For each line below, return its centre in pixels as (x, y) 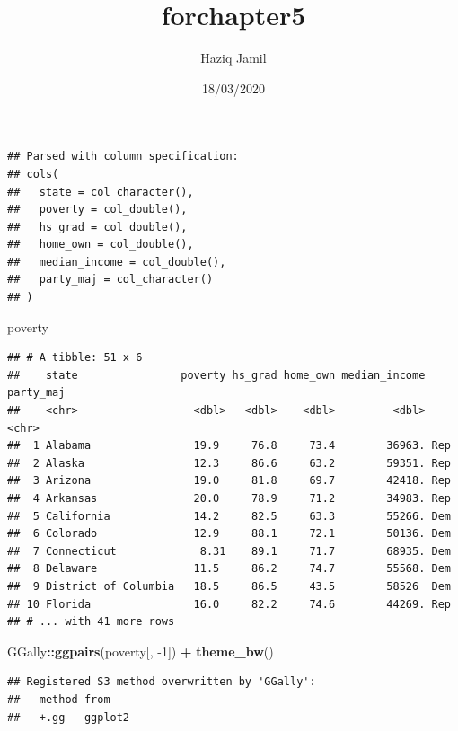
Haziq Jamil (233, 58)
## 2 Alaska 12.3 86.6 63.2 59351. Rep (229, 463)
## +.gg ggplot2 (69, 717)
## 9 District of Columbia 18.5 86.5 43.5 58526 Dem (229, 586)
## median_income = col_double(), (117, 262)
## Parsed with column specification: (123, 157)
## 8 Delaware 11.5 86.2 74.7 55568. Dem (229, 569)
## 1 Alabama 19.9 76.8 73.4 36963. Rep (229, 446)
